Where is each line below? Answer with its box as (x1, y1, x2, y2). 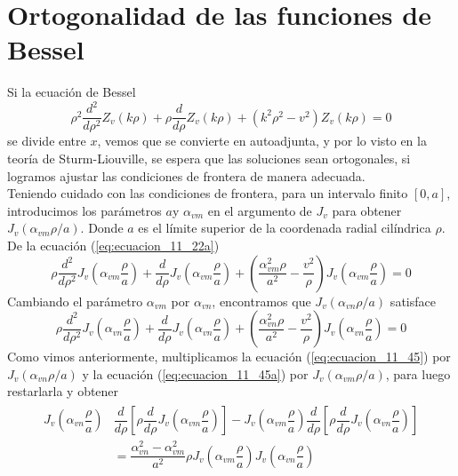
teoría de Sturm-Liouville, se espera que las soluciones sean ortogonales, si (7, 149, 411, 168)
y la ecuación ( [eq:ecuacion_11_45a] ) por (82, 364, 309, 383)
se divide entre (7, 131, 86, 150)
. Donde (80, 218, 124, 237)
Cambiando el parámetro (7, 291, 143, 310)
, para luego (385, 364, 451, 383)
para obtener (332, 201, 402, 219)
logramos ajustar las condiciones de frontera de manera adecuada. (7, 166, 366, 185)
